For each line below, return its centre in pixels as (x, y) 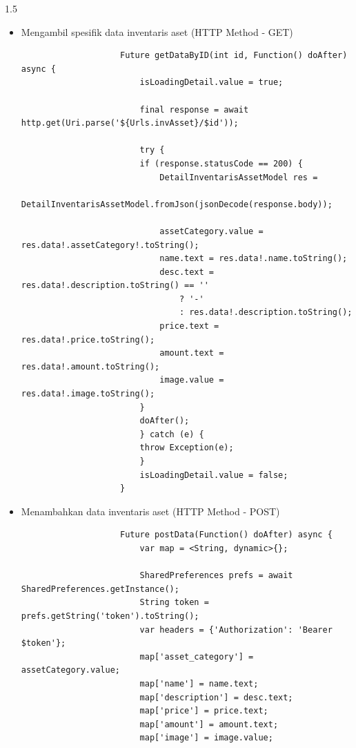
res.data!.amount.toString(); (90, 366)
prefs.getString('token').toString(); (110, 616)
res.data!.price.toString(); (88, 339)
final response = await (194, 109)
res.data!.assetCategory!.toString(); (110, 245)
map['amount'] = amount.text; (209, 724)
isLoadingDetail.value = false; (214, 475)
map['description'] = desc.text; (216, 697)
